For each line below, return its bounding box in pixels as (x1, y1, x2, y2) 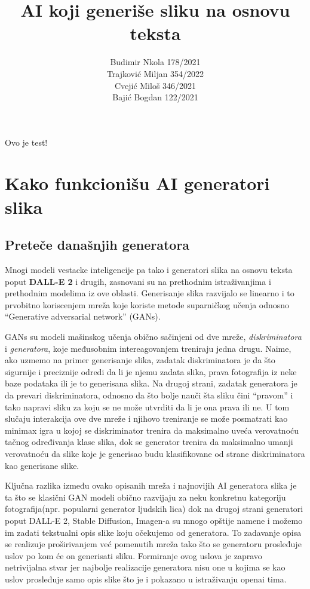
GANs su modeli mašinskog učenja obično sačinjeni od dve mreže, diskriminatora (5, 330, 302, 343)
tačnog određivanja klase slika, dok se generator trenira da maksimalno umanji (5, 435, 293, 448)
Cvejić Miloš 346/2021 (114, 79, 197, 91)
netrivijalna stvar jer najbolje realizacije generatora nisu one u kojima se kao (5, 561, 286, 573)
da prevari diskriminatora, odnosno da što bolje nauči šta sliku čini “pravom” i (5, 388, 293, 401)
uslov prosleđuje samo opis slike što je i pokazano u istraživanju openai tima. (5, 572, 287, 585)
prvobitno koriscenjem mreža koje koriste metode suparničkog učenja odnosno (5, 298, 290, 311)
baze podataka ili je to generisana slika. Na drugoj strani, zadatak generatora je (5, 377, 297, 389)
